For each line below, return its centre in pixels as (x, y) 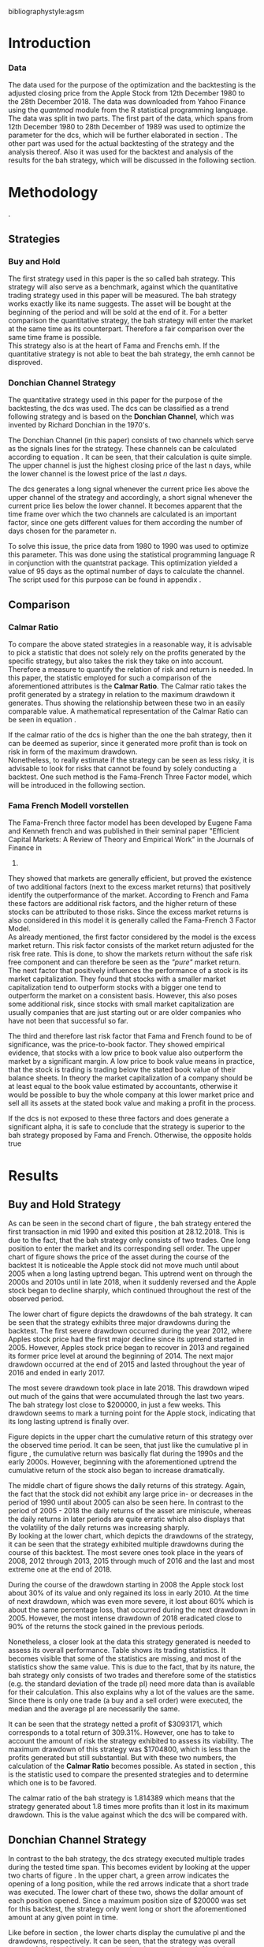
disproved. (26, 363)
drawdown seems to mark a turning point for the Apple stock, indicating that (132, 1413)
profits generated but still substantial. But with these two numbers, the (122, 1758)
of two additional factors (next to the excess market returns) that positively (129, 887)
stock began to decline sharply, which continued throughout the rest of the (130, 1291)
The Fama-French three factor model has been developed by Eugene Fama (130, 822)
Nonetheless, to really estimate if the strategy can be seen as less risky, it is (131, 760)
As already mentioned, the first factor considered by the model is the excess (132, 937)
